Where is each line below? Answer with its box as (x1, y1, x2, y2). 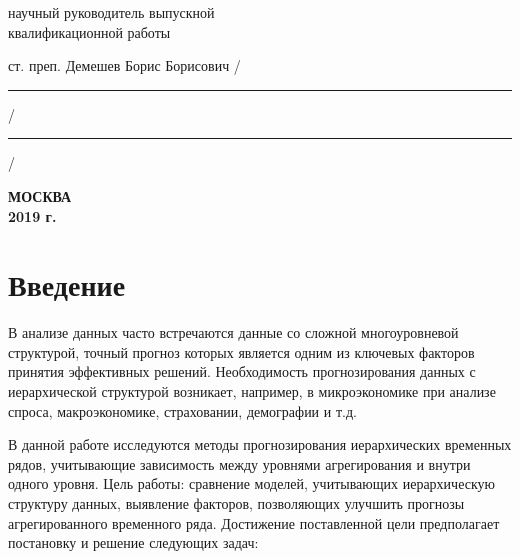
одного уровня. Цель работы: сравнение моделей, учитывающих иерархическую (8, 473, 495, 494)
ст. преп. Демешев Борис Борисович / (8, 55, 241, 76)
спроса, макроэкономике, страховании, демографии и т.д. (8, 400, 357, 421)
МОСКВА (8, 185, 72, 206)
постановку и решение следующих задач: (8, 532, 259, 553)
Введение (8, 264, 126, 305)
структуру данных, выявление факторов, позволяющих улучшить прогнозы (8, 493, 465, 514)
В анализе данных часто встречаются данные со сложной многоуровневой (8, 322, 459, 343)
